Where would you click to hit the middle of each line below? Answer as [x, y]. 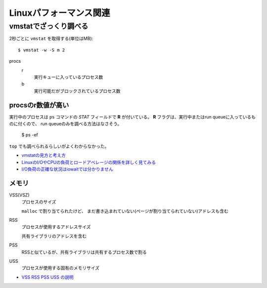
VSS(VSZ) [19, 195]
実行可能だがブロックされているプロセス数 [77, 91]
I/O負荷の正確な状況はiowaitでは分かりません [67, 169]
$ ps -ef [30, 135]
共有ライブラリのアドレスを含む [54, 236]
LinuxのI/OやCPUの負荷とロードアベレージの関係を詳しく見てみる [89, 162]
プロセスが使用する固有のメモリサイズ [61, 268]
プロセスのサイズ [39, 202]
